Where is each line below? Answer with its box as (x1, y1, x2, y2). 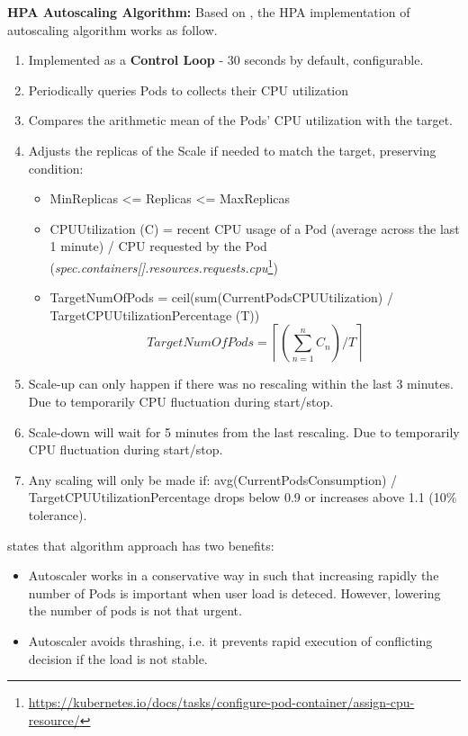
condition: (28, 158, 84, 177)
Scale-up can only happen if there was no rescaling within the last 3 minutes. (28, 374, 454, 393)
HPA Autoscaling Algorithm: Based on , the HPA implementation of (7, 3, 410, 21)
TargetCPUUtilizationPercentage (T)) (49, 305, 260, 324)
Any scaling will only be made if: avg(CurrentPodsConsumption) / (28, 470, 398, 489)
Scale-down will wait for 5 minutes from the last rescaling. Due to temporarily (28, 422, 460, 441)
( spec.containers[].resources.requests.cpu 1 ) (49, 255, 278, 276)
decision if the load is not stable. (28, 649, 208, 668)
